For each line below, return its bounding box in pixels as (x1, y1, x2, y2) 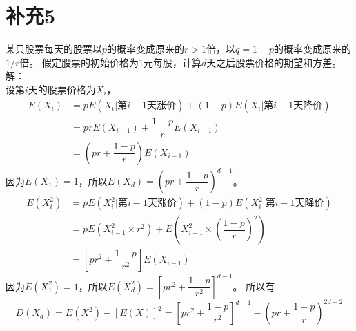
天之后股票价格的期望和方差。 (206, 55, 342, 69)
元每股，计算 (144, 55, 201, 69)
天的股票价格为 (28, 82, 96, 96)
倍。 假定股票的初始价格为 (19, 55, 139, 69)
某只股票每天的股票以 (6, 41, 102, 56)
